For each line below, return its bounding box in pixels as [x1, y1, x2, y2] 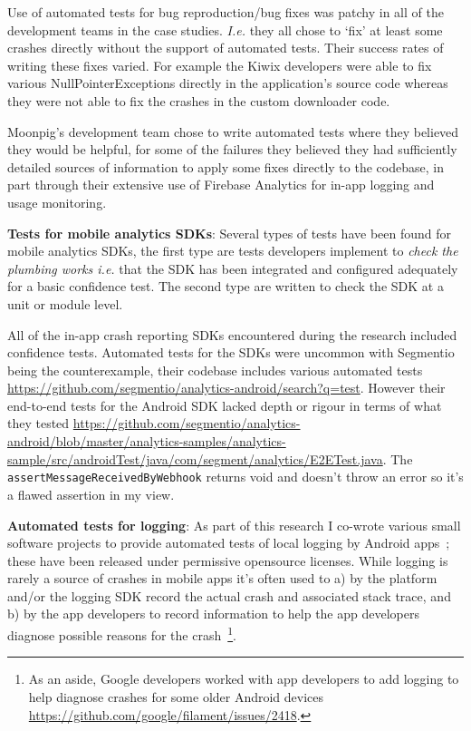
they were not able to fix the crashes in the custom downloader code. [7, 91, 390, 110]
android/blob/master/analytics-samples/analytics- [7, 432, 286, 451]
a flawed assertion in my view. [7, 484, 175, 503]
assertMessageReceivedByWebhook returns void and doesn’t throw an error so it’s [7, 467, 464, 486]
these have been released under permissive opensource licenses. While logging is [7, 551, 448, 570]
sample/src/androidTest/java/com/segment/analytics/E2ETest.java [7, 449, 383, 468]
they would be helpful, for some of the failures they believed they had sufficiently [7, 140, 457, 159]
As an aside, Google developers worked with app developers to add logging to [28, 669, 459, 688]
